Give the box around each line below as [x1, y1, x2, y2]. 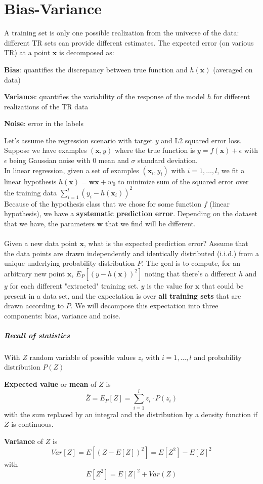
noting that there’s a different [144, 268, 237, 278]
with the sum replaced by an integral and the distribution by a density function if [4, 409, 257, 419]
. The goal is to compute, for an [142, 258, 241, 268]
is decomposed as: [59, 47, 114, 58]
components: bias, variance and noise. [4, 310, 121, 320]
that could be [202, 280, 244, 291]
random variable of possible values [29, 351, 136, 362]
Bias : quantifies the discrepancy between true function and [4, 64, 188, 74]
